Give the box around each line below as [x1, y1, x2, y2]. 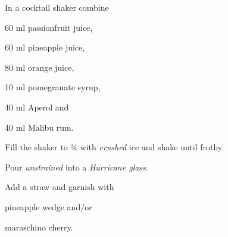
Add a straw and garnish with [5, 181, 114, 193]
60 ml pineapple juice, [5, 41, 85, 53]
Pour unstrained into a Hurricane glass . [5, 160, 148, 173]
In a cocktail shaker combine [5, 1, 109, 13]
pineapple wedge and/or [5, 200, 92, 213]
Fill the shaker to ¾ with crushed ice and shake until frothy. [5, 141, 224, 153]
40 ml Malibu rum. [5, 121, 74, 133]
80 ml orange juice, [5, 61, 74, 73]
